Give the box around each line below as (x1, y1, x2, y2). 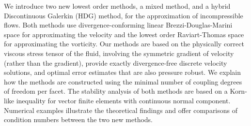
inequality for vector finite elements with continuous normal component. (16, 95, 231, 105)
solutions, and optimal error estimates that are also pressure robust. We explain (4, 67, 241, 77)
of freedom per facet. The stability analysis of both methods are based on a (4, 86, 228, 96)
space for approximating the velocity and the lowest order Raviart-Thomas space (4, 29, 244, 39)
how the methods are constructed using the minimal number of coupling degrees (4, 76, 242, 86)
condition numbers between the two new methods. (4, 114, 153, 125)
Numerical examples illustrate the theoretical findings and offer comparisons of (4, 105, 238, 115)
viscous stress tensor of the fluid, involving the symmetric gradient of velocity (4, 48, 234, 58)
